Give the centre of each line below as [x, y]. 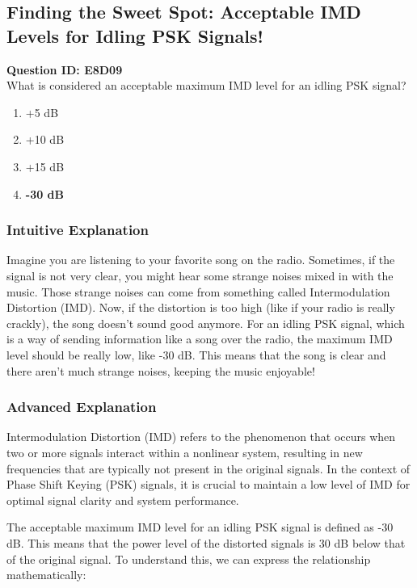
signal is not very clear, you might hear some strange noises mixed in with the [200, 275]
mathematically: [46, 575]
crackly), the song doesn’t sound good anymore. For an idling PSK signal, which [206, 323]
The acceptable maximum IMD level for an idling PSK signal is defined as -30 [200, 527]
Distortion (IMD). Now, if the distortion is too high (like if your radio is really [201, 307]
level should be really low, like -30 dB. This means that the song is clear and [196, 354]
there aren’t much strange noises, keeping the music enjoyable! [161, 370]
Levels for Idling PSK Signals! [135, 35]
